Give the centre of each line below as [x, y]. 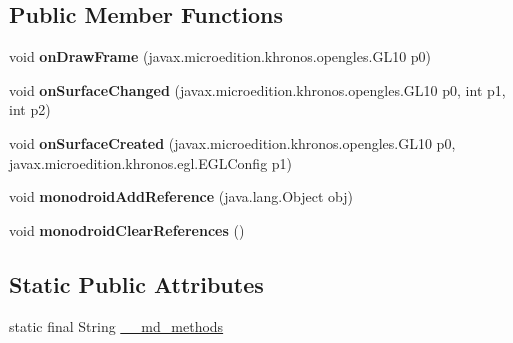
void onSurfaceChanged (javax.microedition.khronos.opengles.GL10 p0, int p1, [257, 89]
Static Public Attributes [136, 283]
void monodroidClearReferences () [127, 229]
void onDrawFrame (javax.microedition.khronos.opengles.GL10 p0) [220, 56]
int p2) [30, 109]
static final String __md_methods [116, 325]
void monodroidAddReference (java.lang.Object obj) [181, 196]
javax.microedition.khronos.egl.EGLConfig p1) [151, 162]
